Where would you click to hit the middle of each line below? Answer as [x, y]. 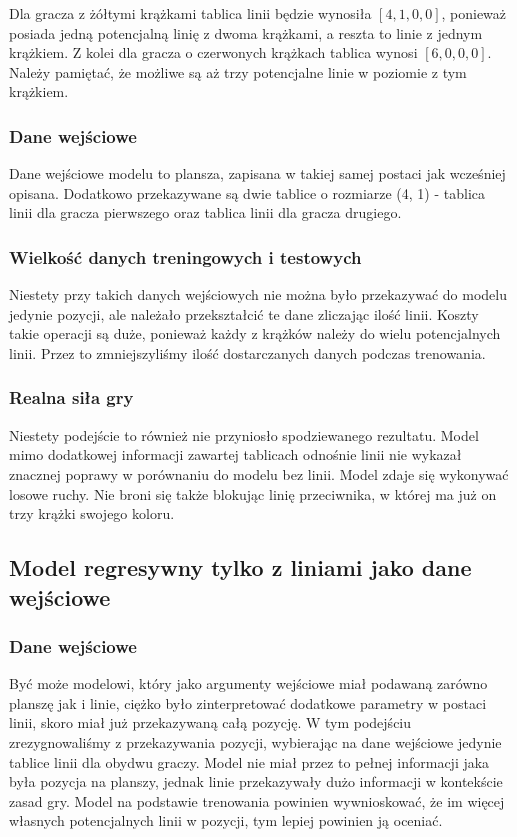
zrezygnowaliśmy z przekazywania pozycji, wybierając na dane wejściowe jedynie [255, 741]
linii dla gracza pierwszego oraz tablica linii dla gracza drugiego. [205, 212]
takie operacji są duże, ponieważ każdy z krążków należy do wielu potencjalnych [255, 333]
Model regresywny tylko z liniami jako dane [240, 567]
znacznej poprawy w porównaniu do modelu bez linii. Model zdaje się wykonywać [259, 473]
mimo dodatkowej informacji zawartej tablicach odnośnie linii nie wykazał [235, 454]
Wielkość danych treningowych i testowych [185, 256]
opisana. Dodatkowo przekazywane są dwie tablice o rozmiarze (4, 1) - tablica [247, 192]
